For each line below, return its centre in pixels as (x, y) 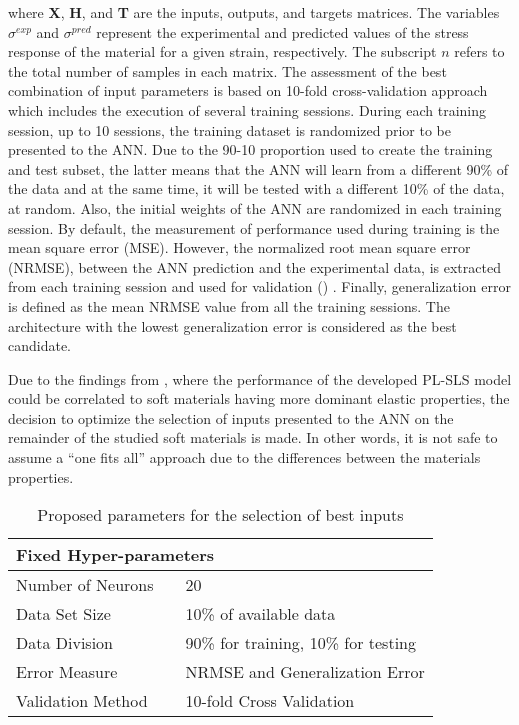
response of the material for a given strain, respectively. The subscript (222, 51)
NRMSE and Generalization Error (305, 672)
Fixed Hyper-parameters (115, 555)
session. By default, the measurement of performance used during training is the (254, 227)
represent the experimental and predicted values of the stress (282, 31)
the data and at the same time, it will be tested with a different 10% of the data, (256, 188)
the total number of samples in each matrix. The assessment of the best (227, 70)
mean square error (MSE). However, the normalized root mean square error (239, 247)
